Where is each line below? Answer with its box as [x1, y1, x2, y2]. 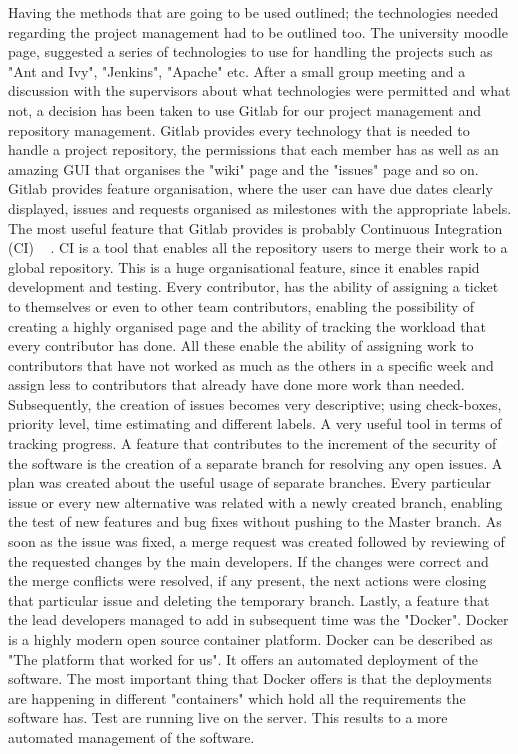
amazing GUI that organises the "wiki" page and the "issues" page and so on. [8, 158, 479, 179]
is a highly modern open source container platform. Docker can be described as [8, 629, 493, 649]
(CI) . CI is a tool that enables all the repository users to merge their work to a [8, 237, 508, 258]
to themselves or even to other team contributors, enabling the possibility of [8, 295, 475, 316]
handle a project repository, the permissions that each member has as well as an [8, 139, 499, 160]
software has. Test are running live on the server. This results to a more [8, 707, 448, 728]
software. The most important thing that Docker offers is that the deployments [8, 668, 492, 689]
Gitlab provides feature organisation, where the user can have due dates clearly [8, 178, 493, 199]
